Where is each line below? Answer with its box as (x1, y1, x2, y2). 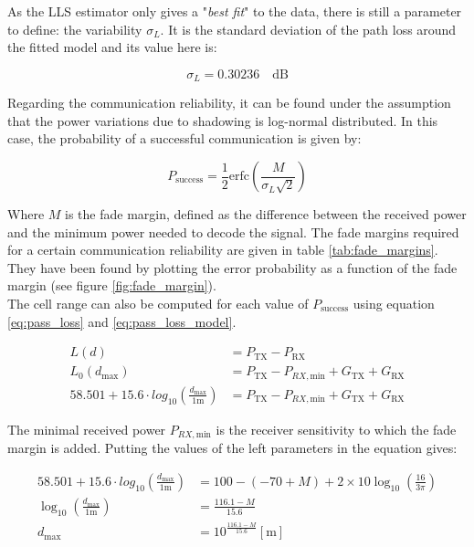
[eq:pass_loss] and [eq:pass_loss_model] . (7, 311, 237, 331)
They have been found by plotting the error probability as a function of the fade (7, 258, 458, 277)
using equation (353, 293, 435, 312)
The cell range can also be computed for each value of (7, 293, 309, 312)
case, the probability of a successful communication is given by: (7, 129, 362, 148)
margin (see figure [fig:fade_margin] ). (7, 276, 216, 295)
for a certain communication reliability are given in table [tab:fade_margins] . (7, 240, 438, 259)
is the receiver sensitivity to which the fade (216, 419, 457, 438)
